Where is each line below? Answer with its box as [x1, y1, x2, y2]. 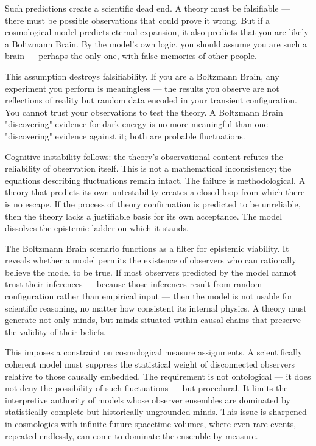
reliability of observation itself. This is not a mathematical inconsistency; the [5, 162, 292, 175]
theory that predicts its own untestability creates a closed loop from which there [5, 186, 305, 198]
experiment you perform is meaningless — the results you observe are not [5, 82, 279, 94]
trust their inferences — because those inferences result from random [5, 277, 262, 290]
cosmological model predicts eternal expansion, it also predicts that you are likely [5, 26, 309, 38]
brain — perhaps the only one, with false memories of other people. [5, 49, 257, 62]
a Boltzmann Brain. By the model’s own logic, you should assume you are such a [5, 37, 307, 50]
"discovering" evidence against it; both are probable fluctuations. [5, 129, 245, 142]
